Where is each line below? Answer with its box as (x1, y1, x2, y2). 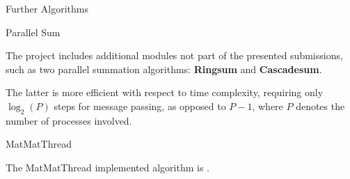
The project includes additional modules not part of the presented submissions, (6, 48, 343, 63)
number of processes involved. (6, 113, 132, 127)
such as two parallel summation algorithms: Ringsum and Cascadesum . (6, 61, 322, 76)
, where (252, 98, 283, 113)
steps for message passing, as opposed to (54, 98, 226, 113)
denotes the (296, 98, 345, 113)
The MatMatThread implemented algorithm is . (6, 159, 209, 174)
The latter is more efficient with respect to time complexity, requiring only (6, 85, 324, 100)
